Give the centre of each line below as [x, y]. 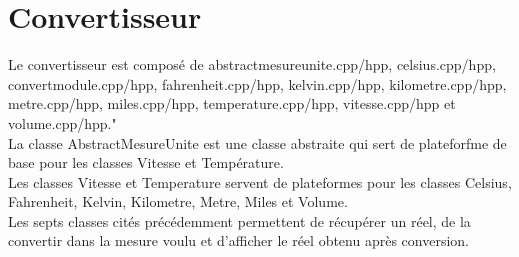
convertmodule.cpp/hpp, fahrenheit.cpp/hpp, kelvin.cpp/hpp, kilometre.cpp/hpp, [257, 83]
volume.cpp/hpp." [62, 122]
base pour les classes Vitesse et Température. [146, 162]
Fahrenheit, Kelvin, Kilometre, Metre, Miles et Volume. [178, 201]
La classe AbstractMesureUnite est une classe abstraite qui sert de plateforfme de [257, 142]
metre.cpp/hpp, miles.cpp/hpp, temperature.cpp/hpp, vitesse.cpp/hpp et [232, 103]
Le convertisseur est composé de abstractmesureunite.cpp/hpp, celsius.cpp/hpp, [252, 64]
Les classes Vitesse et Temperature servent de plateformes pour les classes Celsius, [260, 181]
